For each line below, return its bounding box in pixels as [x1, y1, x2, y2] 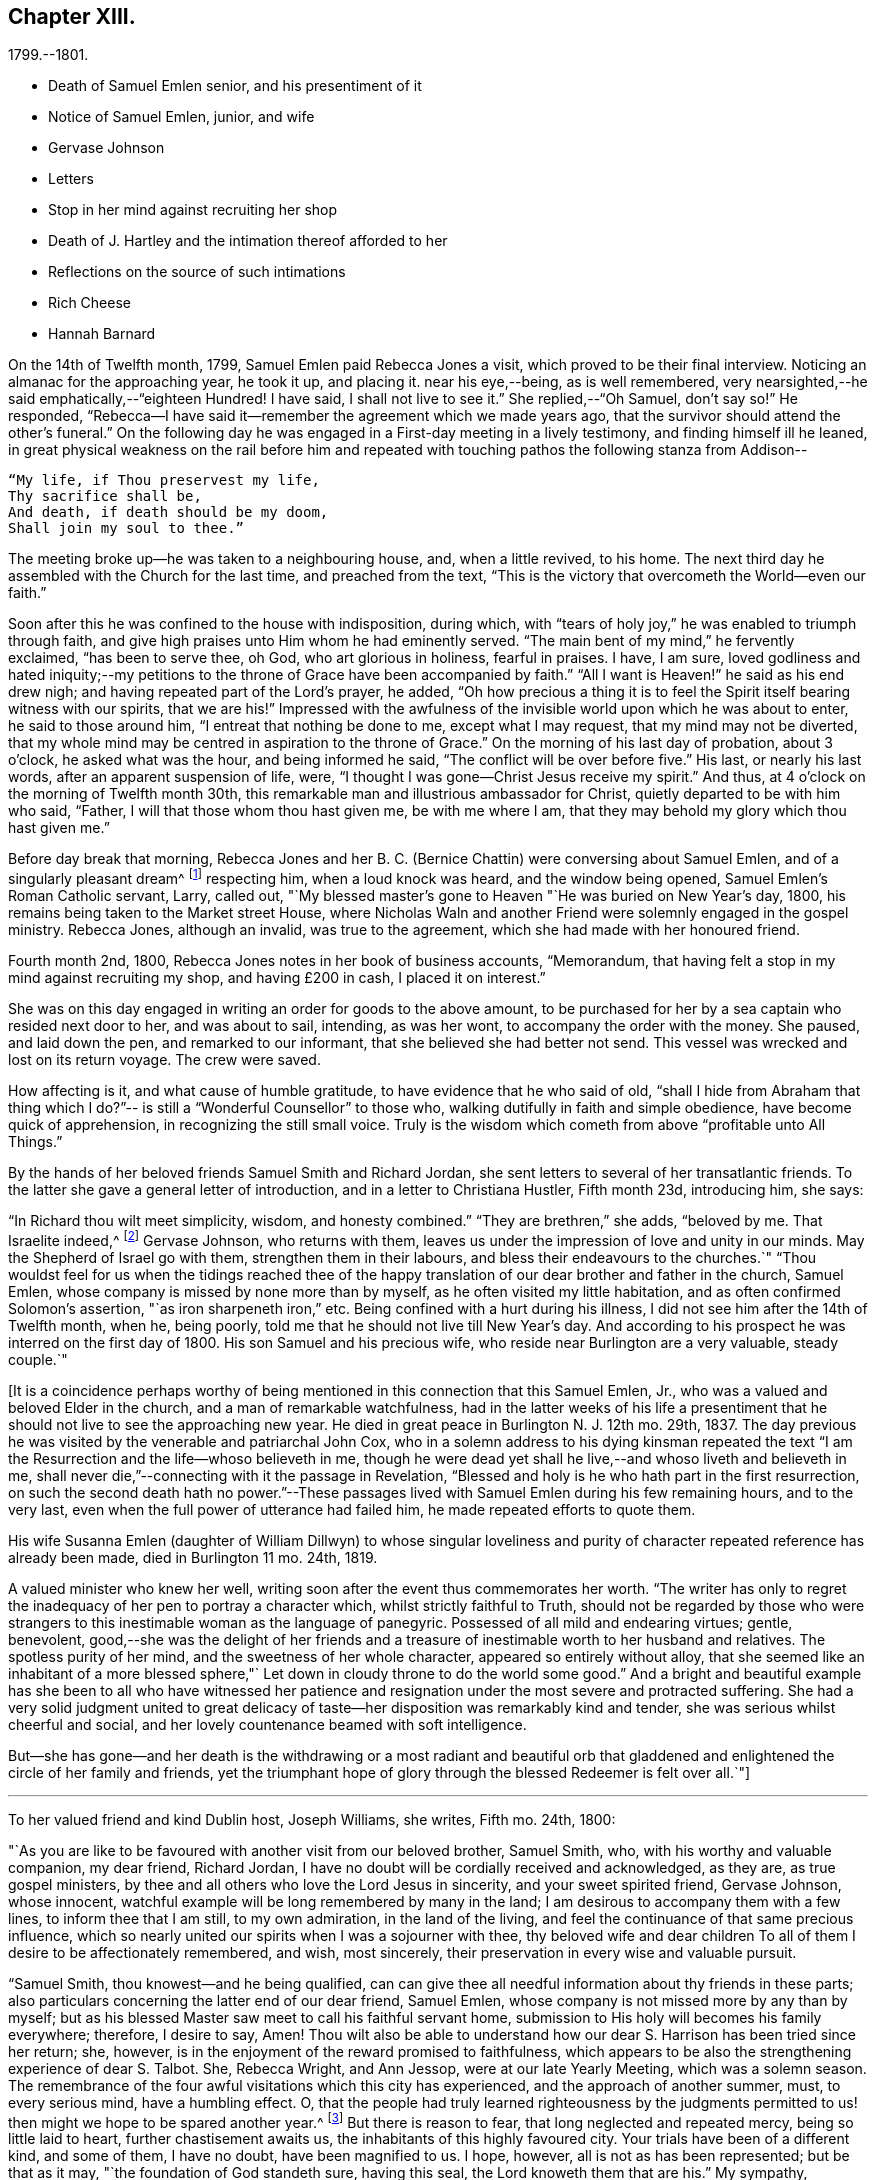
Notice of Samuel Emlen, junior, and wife [48, 108, 315, 126]
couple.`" [8, 1350, 68, 1368]
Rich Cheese [48, 294, 131, 312]
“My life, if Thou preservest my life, [8, 472, 320, 489]
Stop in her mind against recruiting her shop [48, 201, 338, 219]
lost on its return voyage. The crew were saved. [8, 1051, 321, 1069]
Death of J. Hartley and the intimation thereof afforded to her [48, 232, 448, 250]
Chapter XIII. [8, 4, 136, 29]
